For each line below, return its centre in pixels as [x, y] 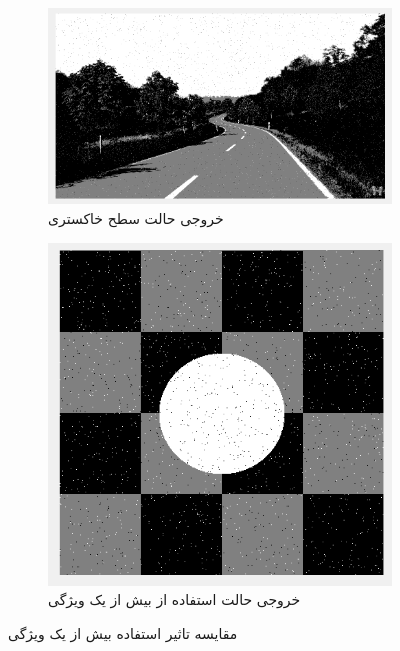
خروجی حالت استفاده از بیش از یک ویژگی [174, 599]
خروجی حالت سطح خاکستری [136, 217]
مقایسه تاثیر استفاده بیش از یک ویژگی [123, 632]
